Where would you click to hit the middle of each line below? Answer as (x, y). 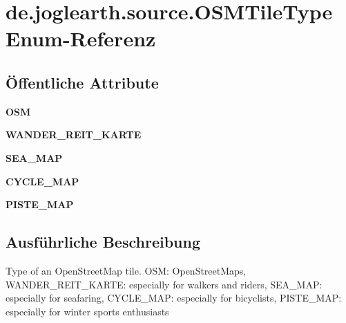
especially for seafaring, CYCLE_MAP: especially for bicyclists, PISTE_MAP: (174, 298)
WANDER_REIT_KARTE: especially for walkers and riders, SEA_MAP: (164, 284)
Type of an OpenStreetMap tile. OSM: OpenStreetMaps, (126, 270)
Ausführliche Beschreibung (103, 242)
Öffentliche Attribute (82, 82)
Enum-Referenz (81, 38)
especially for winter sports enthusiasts (87, 311)
